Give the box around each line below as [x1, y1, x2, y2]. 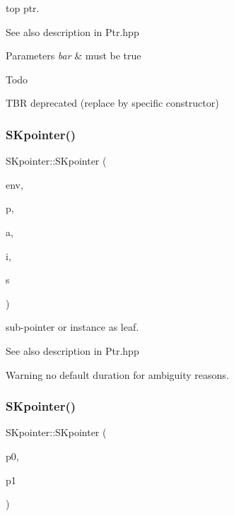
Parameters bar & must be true [6, 48, 141, 63]
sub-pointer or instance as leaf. [6, 319, 139, 334]
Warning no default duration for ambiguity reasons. [6, 367, 229, 382]
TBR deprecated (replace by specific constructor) [6, 95, 219, 110]
